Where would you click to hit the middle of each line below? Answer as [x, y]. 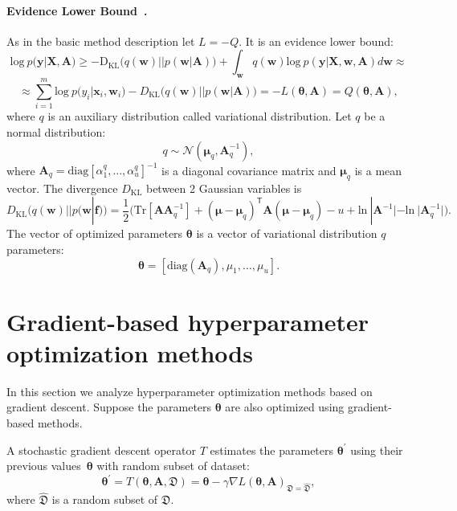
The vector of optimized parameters [95, 233]
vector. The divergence [62, 188]
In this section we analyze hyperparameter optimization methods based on [190, 391]
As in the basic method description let [101, 41]
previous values [44, 466]
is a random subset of [105, 499]
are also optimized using [285, 407]
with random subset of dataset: [173, 466]
